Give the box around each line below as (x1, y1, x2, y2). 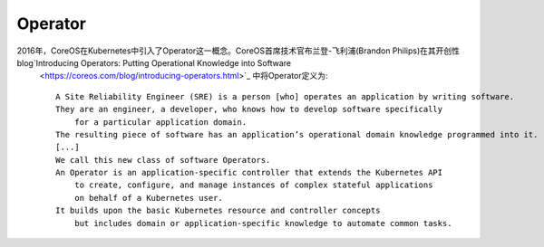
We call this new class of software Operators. (55, 155, 271, 165)
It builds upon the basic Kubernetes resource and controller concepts (55, 205, 381, 216)
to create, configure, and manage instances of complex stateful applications (73, 180, 433, 190)
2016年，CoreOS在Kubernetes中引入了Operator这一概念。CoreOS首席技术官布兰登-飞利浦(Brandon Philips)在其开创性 (16, 45, 461, 56)
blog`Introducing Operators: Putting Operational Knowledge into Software (16, 57, 292, 68)
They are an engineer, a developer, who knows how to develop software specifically (55, 104, 443, 115)
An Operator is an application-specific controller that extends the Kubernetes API (55, 167, 443, 178)
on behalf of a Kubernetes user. (73, 193, 224, 203)
